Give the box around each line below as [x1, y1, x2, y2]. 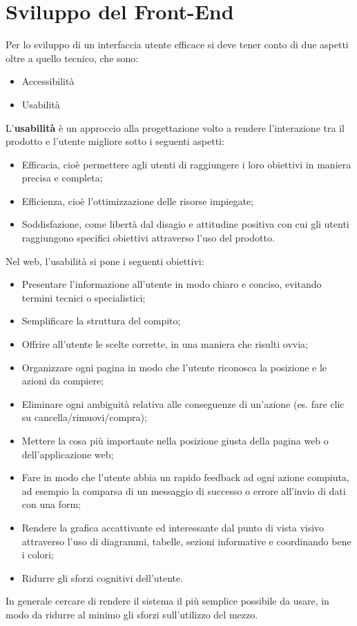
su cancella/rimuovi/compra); [21, 410, 147, 424]
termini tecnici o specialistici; [21, 290, 146, 304]
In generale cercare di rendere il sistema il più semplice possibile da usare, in [6, 594, 329, 608]
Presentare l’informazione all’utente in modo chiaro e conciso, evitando [21, 277, 322, 291]
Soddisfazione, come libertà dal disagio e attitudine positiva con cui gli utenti [21, 217, 349, 231]
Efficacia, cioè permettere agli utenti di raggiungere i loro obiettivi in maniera [21, 157, 351, 171]
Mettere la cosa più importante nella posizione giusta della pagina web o [21, 433, 329, 447]
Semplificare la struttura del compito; [21, 313, 181, 328]
